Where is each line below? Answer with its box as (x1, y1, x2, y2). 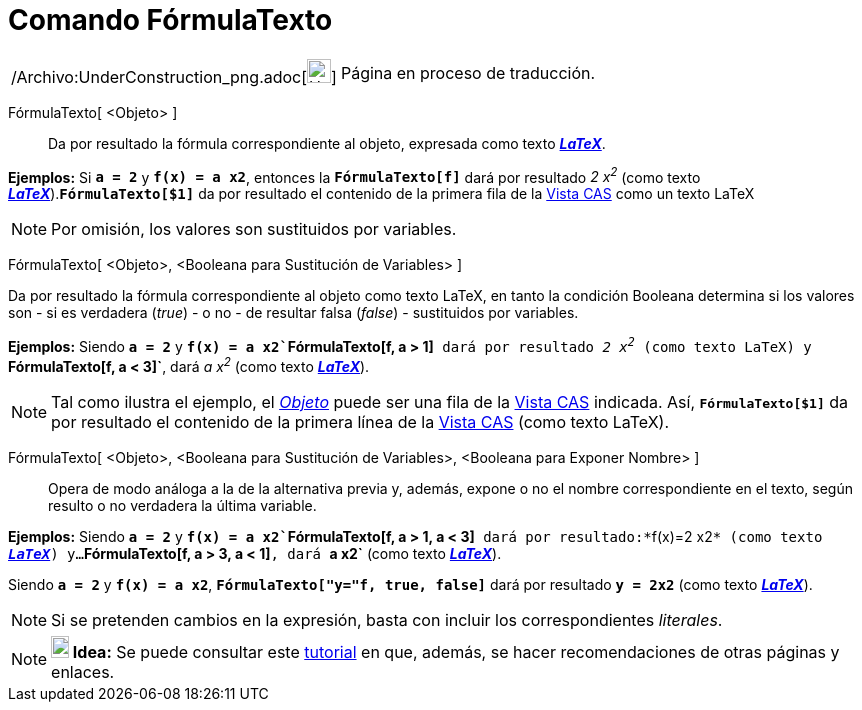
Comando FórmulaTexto (8, 3, 333, 37)
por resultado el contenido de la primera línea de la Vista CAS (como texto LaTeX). (51, 411, 669, 432)
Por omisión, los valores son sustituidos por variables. (51, 219, 457, 240)
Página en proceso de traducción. (340, 62, 596, 83)
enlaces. (51, 661, 115, 682)
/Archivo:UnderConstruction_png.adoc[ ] (11, 66, 337, 87)
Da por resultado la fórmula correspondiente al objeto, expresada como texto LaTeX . (48, 134, 606, 152)
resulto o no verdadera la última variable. (48, 496, 317, 514)
